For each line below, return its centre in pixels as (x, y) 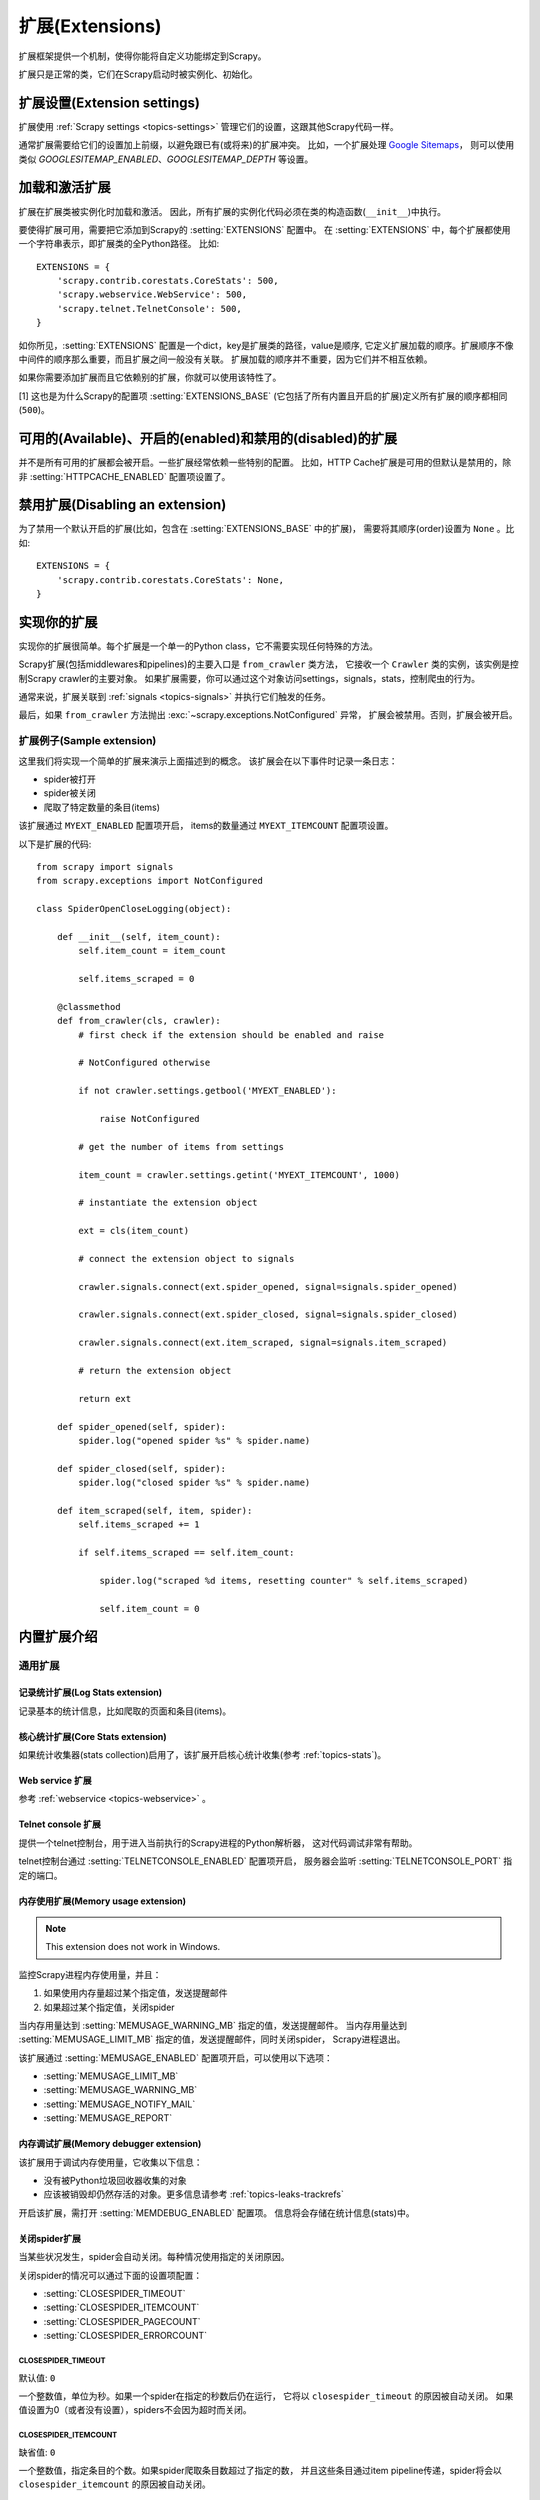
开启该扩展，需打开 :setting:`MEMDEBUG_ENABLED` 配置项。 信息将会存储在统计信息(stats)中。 (216, 2212)
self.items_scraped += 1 (139, 1524)
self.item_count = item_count (152, 951)
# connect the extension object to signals (186, 1258)
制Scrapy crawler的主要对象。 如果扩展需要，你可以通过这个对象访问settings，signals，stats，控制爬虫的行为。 (249, 678)
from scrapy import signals (105, 866)
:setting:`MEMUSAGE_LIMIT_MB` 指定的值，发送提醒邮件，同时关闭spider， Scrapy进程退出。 (212, 2039)
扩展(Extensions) (90, 26)
